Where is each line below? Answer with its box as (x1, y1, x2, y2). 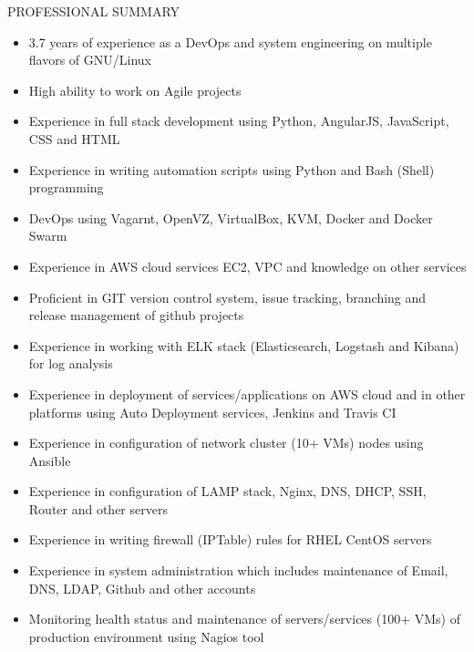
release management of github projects (28, 305, 244, 325)
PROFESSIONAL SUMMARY (7, 2, 180, 20)
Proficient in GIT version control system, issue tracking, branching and (28, 287, 427, 306)
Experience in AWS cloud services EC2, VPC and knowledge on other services (28, 256, 467, 275)
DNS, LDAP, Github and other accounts (28, 578, 256, 597)
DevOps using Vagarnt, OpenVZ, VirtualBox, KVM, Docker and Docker (28, 208, 433, 227)
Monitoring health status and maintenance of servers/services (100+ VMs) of (28, 609, 460, 628)
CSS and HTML (28, 129, 120, 148)
